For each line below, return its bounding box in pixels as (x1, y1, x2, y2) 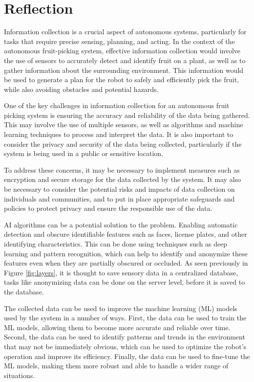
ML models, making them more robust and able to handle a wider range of (4, 360, 229, 371)
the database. (4, 286, 44, 296)
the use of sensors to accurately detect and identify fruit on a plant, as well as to (4, 55, 246, 65)
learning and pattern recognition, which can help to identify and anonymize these (4, 248, 248, 258)
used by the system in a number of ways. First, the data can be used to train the (4, 313, 247, 323)
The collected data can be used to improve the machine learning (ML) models (4, 303, 237, 313)
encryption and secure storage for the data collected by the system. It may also (4, 174, 241, 184)
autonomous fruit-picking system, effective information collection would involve (4, 45, 241, 56)
